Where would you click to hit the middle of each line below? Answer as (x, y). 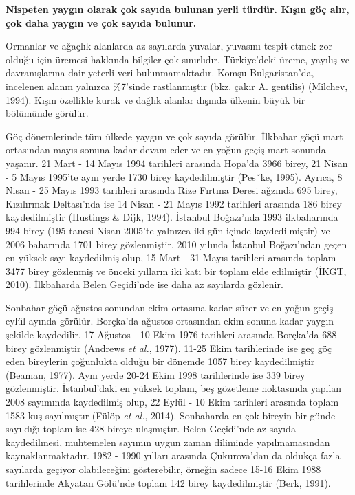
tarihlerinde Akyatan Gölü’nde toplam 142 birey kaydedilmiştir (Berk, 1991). (168, 482)
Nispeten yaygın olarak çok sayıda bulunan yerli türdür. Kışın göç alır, (177, 9)
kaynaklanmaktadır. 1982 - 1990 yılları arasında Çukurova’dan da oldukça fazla (173, 455)
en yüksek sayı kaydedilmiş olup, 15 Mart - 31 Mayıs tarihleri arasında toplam (171, 257)
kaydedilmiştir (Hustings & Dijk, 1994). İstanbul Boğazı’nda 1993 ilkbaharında (172, 217)
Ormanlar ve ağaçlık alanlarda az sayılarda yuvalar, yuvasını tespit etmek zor (169, 46)
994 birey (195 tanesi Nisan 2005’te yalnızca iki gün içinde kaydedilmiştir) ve (168, 230)
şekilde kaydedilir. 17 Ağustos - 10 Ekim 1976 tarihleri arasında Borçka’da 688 (171, 334)
